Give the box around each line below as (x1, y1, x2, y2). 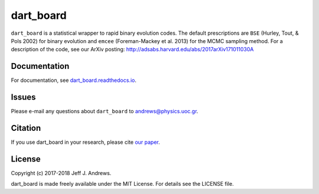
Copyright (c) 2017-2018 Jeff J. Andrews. (11, 169, 112, 176)
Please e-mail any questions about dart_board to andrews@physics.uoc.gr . (11, 108, 198, 115)
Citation (11, 123, 41, 133)
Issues (11, 92, 36, 103)
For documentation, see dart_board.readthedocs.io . (11, 77, 137, 84)
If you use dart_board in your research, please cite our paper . (11, 139, 161, 146)
